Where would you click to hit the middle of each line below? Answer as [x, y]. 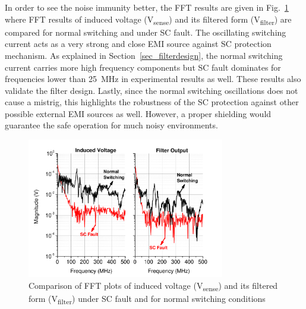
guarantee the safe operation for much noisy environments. [111, 125]
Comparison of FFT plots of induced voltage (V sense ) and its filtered [153, 286]
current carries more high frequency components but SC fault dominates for [143, 67]
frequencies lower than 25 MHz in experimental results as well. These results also [153, 79]
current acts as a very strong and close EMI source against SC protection [138, 44]
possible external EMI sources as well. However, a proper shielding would [138, 113]
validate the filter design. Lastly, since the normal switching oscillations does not [152, 90]
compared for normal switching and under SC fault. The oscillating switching [146, 32]
